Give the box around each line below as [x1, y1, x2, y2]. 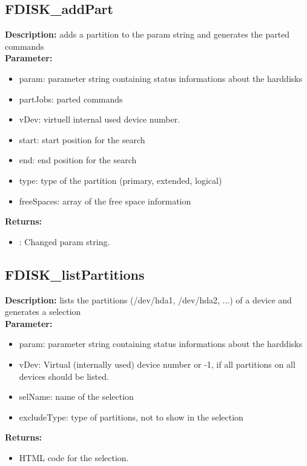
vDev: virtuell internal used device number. [19, 113, 180, 126]
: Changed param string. [19, 235, 110, 248]
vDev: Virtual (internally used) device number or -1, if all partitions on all [19, 357, 295, 370]
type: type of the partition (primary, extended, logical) [19, 174, 222, 186]
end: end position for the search [19, 154, 137, 166]
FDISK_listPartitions [5, 265, 145, 283]
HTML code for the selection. [19, 451, 129, 464]
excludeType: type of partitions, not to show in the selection [19, 410, 243, 423]
